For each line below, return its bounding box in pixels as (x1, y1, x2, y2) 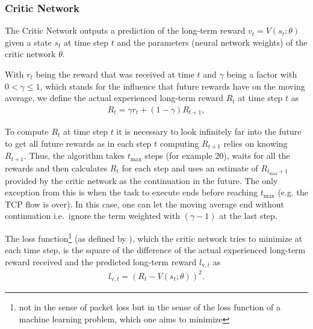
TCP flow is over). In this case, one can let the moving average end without (5, 197, 285, 210)
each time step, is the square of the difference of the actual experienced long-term (5, 244, 306, 256)
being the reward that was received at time (36, 68, 194, 80)
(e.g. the (277, 186, 308, 198)
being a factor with (226, 68, 297, 80)
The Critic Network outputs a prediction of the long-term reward (5, 24, 246, 37)
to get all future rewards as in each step (5, 137, 152, 149)
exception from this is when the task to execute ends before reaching (5, 186, 258, 198)
